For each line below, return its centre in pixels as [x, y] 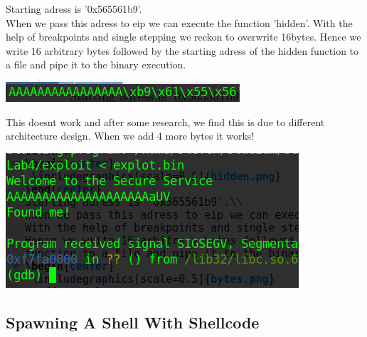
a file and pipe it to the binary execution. [96, 64]
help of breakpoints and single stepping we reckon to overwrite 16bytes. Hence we [183, 37]
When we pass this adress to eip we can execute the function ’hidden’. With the [179, 22]
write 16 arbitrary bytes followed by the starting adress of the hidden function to [182, 50]
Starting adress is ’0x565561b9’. [74, 9]
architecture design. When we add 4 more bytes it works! [130, 136]
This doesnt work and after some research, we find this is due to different [165, 121]
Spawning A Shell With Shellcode [133, 322]
